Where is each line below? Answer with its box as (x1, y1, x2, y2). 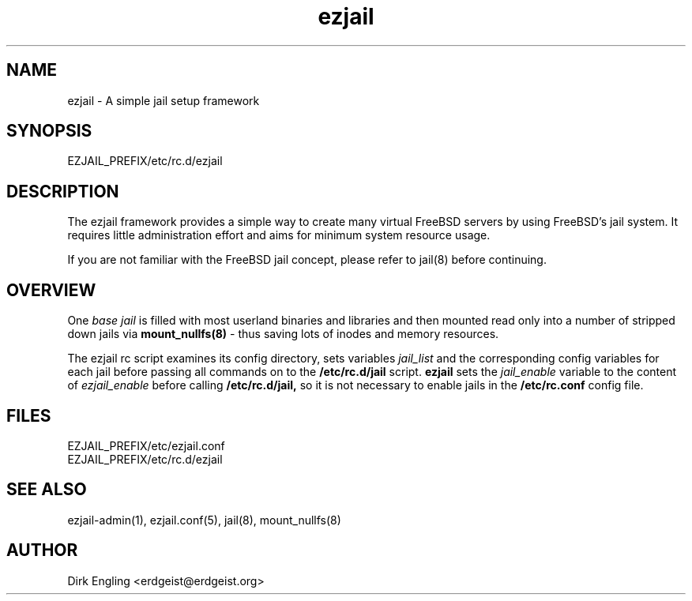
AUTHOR (6, 540, 78, 561)
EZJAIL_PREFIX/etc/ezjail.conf (67, 438, 225, 453)
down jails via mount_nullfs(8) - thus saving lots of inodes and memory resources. (67, 327, 499, 341)
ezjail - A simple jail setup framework (67, 93, 260, 107)
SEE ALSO (6, 479, 87, 500)
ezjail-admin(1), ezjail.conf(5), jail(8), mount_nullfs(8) (67, 513, 341, 527)
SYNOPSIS (6, 121, 92, 141)
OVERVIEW (6, 280, 96, 300)
